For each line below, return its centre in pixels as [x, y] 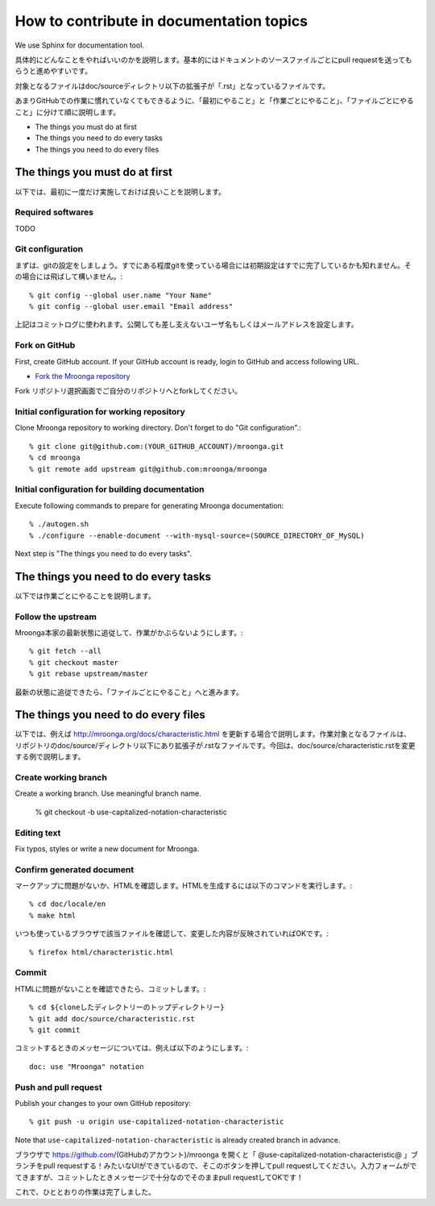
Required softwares [54, 212]
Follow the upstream [56, 617]
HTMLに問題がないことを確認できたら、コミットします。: [110, 988]
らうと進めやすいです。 [54, 71]
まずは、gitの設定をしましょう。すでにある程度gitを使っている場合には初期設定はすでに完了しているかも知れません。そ [213, 265]
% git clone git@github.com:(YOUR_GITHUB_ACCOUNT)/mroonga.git [157, 446]
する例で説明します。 [50, 757]
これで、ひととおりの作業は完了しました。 [85, 1192]
